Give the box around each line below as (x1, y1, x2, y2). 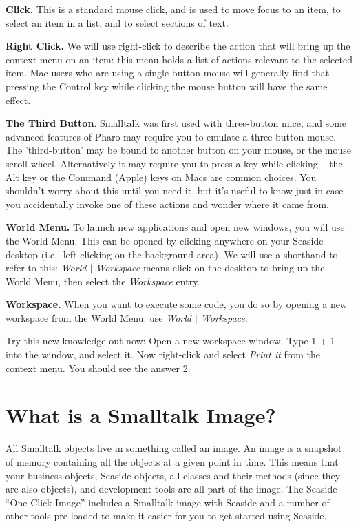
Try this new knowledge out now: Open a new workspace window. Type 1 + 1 (6, 333, 335, 348)
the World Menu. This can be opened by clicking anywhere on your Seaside (6, 233, 324, 247)
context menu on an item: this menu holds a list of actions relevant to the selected (6, 52, 352, 66)
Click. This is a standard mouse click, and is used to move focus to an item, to (6, 2, 341, 16)
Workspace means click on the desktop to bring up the (96, 260, 325, 275)
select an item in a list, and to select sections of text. (6, 15, 229, 30)
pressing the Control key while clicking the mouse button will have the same (6, 79, 328, 93)
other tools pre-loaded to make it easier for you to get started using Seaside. (6, 508, 327, 523)
